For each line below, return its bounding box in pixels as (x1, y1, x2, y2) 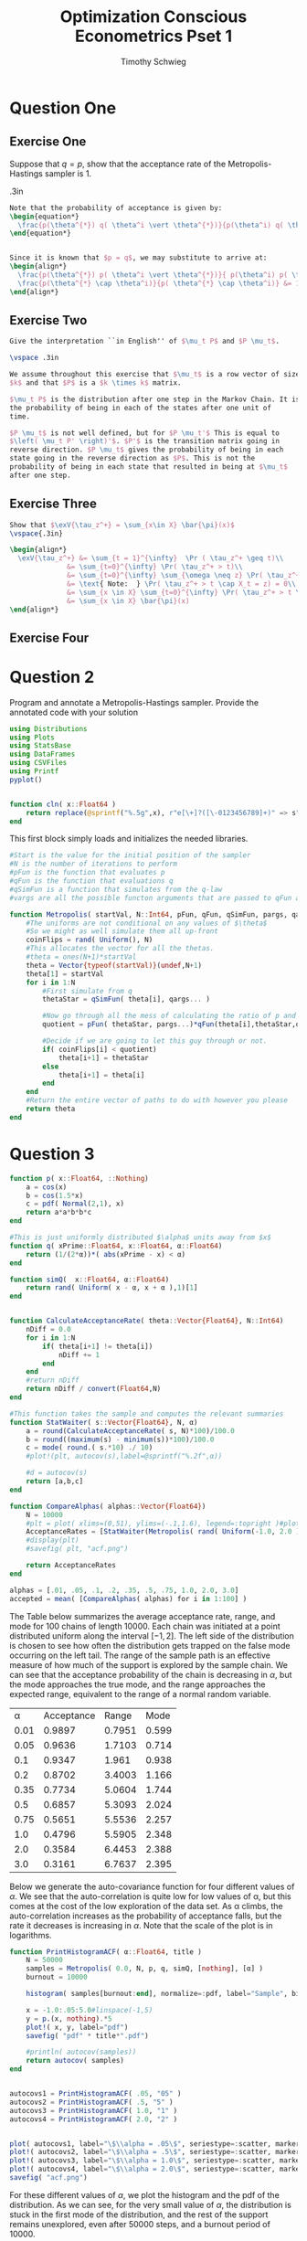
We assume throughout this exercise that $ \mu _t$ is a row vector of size (9, 370, 301, 379)
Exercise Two (9, 313, 88, 328)
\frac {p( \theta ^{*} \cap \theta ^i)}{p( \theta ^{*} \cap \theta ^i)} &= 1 (17, 279, 301, 288)
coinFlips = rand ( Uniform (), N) (26, 935, 153, 945)
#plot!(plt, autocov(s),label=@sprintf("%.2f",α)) (26, 1451, 223, 1461)
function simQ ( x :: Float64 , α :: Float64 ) (9, 1275, 170, 1284)
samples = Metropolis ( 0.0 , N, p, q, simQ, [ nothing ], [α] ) (26, 1964, 263, 1973)
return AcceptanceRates (26, 1561, 117, 1570)
